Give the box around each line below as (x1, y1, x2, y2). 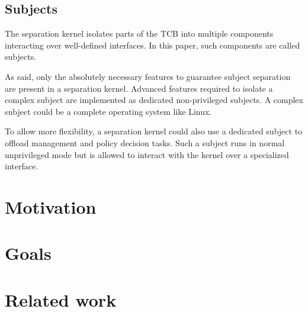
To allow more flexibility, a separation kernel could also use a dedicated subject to (5, 125, 303, 137)
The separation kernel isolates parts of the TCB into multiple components (5, 27, 274, 40)
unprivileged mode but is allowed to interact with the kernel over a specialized (5, 148, 289, 160)
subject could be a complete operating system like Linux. (5, 105, 212, 117)
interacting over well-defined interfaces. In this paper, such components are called (5, 38, 300, 51)
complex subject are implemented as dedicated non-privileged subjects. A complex (5, 94, 303, 106)
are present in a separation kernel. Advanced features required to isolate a (5, 82, 273, 94)
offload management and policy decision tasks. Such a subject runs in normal (5, 136, 285, 149)
